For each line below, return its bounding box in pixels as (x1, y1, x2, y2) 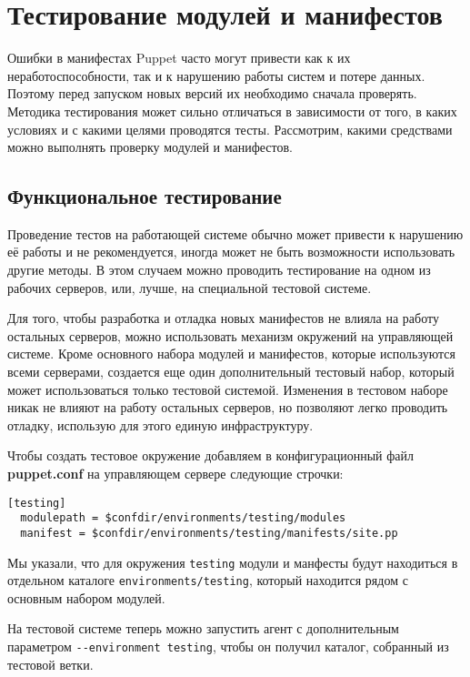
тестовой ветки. (7, 654, 94, 673)
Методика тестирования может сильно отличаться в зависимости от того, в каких (7, 101, 457, 120)
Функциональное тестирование (7, 182, 282, 210)
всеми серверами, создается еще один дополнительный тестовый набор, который (7, 362, 455, 381)
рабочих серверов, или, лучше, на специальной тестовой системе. (7, 278, 372, 297)
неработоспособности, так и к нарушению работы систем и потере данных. (7, 66, 425, 85)
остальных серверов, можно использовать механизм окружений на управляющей (7, 326, 454, 345)
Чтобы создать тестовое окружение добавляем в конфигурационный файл (7, 446, 414, 465)
